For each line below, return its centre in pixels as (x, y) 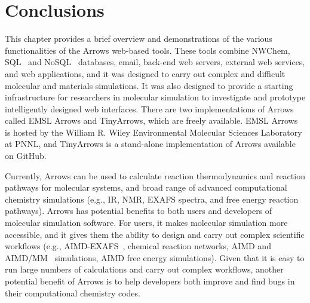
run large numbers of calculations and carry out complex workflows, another (144, 269)
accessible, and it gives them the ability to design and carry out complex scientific (155, 234)
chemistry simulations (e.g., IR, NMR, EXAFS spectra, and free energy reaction (152, 199)
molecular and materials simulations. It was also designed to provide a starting (149, 85)
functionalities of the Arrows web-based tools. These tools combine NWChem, (148, 50)
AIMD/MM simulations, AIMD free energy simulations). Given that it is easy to (155, 257)
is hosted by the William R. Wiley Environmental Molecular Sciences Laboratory (154, 132)
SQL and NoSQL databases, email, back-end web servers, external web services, (155, 62)
